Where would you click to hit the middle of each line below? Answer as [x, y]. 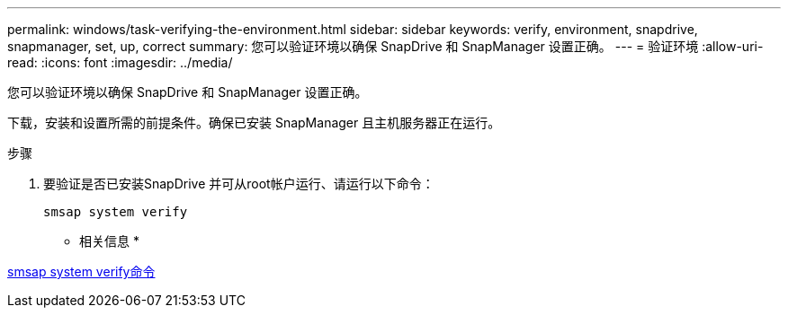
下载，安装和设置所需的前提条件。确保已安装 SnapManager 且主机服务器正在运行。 [254, 122]
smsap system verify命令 [81, 271]
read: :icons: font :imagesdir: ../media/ [120, 62]
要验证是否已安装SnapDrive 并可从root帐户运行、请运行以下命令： [239, 184]
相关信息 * [109, 241]
